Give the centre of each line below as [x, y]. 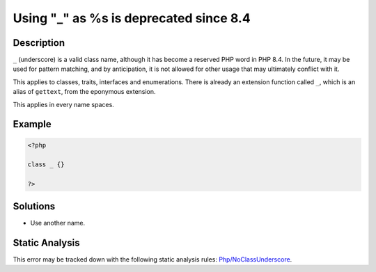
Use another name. [58, 223]
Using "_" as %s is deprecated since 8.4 [132, 18]
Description [39, 43]
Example [32, 124]
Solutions [34, 206]
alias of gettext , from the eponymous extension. [84, 92]
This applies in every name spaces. [63, 104]
